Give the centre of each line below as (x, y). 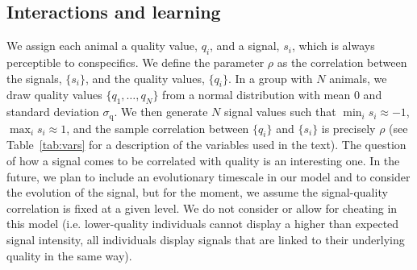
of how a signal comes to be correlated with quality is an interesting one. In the (203, 161)
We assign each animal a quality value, (102, 46)
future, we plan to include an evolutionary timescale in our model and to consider (208, 176)
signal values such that (280, 112)
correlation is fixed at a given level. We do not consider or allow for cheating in (202, 208)
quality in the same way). (69, 255)
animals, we (358, 78)
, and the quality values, (145, 78)
